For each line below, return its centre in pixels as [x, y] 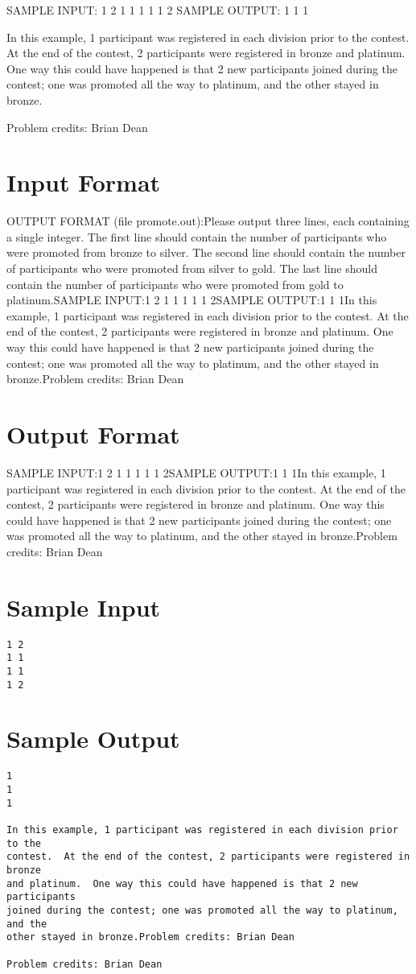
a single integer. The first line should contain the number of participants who [197, 236]
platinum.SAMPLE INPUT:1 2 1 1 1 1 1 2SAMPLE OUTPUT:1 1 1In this [192, 300]
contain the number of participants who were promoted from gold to [175, 284]
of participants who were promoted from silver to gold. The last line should [192, 268]
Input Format [84, 182]
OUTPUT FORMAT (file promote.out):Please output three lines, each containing [208, 221]
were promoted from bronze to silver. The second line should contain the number [206, 252]
